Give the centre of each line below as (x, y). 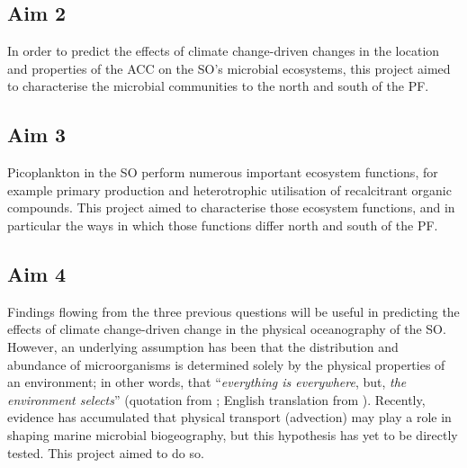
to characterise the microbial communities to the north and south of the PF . (218, 86)
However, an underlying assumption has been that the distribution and (203, 346)
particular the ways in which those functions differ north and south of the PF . (223, 225)
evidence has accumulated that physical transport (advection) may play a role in (229, 417)
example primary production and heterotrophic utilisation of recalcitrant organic (229, 189)
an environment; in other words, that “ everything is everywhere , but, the (207, 382)
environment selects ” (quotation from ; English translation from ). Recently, (216, 399)
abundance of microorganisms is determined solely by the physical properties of (226, 364)
